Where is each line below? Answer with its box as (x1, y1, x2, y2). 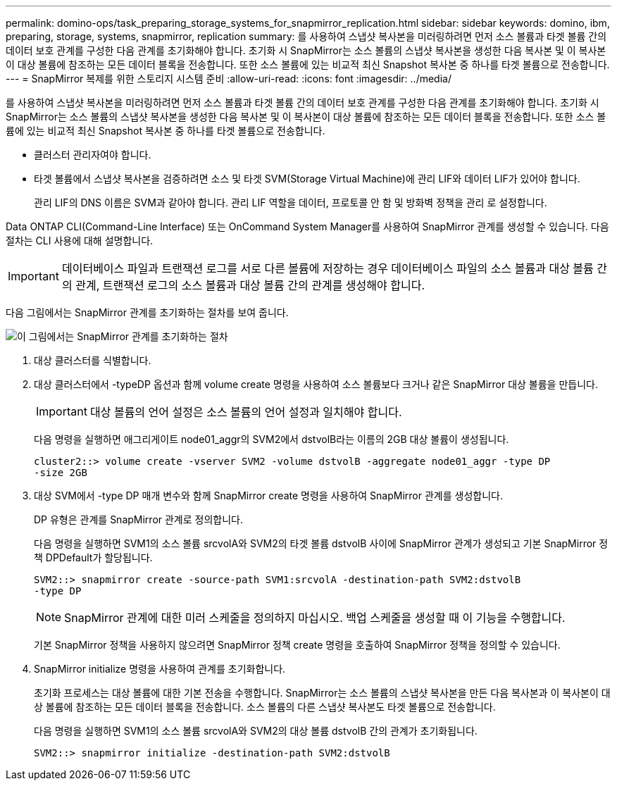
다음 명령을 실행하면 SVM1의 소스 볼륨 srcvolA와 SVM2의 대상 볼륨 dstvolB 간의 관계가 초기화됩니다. (34, 725, 478, 737)
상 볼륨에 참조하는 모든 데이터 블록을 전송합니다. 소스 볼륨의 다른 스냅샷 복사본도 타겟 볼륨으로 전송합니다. (34, 701, 496, 713)
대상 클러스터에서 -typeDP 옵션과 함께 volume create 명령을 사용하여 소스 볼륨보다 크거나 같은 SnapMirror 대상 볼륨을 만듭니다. (34, 378, 598, 390)
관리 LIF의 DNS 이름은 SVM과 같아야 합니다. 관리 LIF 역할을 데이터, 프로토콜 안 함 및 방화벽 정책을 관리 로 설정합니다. (34, 196, 547, 208)
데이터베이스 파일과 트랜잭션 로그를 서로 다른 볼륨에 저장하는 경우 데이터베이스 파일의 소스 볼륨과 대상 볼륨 (61, 261, 594, 275)
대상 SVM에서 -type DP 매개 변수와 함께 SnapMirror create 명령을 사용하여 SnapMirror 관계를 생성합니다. (34, 489, 503, 501)
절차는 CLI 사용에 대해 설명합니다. (6, 235, 154, 247)
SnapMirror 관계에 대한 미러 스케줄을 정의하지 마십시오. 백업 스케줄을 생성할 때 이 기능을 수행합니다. (64, 611, 566, 625)
